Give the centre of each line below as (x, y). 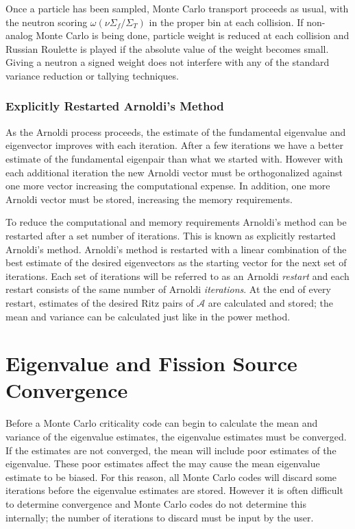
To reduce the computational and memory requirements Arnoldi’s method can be (176, 222)
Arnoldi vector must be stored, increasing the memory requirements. (149, 199)
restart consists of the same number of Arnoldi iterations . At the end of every (168, 289)
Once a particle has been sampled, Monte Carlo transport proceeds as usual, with (177, 8)
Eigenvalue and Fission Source (151, 363)
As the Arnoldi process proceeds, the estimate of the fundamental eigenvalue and (176, 131)
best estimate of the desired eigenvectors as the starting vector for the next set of (176, 262)
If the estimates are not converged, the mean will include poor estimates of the (171, 450)
